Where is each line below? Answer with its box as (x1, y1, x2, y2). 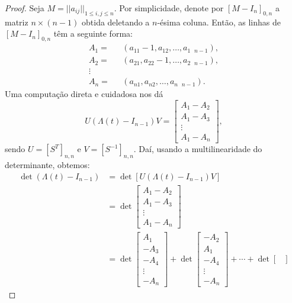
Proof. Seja (5, 2, 44, 14)
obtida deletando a (82, 15, 150, 28)
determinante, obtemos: (5, 159, 90, 171)
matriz (5, 15, 28, 28)
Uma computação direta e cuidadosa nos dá (5, 88, 163, 100)
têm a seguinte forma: (53, 27, 133, 40)
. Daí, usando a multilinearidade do (133, 143, 262, 155)
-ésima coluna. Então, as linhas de (157, 15, 281, 28)
